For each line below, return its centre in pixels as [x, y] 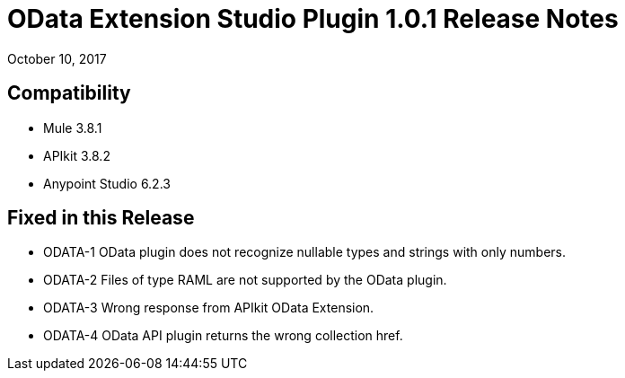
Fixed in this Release [101, 218]
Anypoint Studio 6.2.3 [107, 183]
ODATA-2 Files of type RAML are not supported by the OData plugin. [245, 280]
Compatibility [69, 93]
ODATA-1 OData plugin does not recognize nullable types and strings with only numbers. [305, 252]
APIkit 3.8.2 [77, 155]
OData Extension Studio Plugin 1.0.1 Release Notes [313, 19]
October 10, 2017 [57, 58]
